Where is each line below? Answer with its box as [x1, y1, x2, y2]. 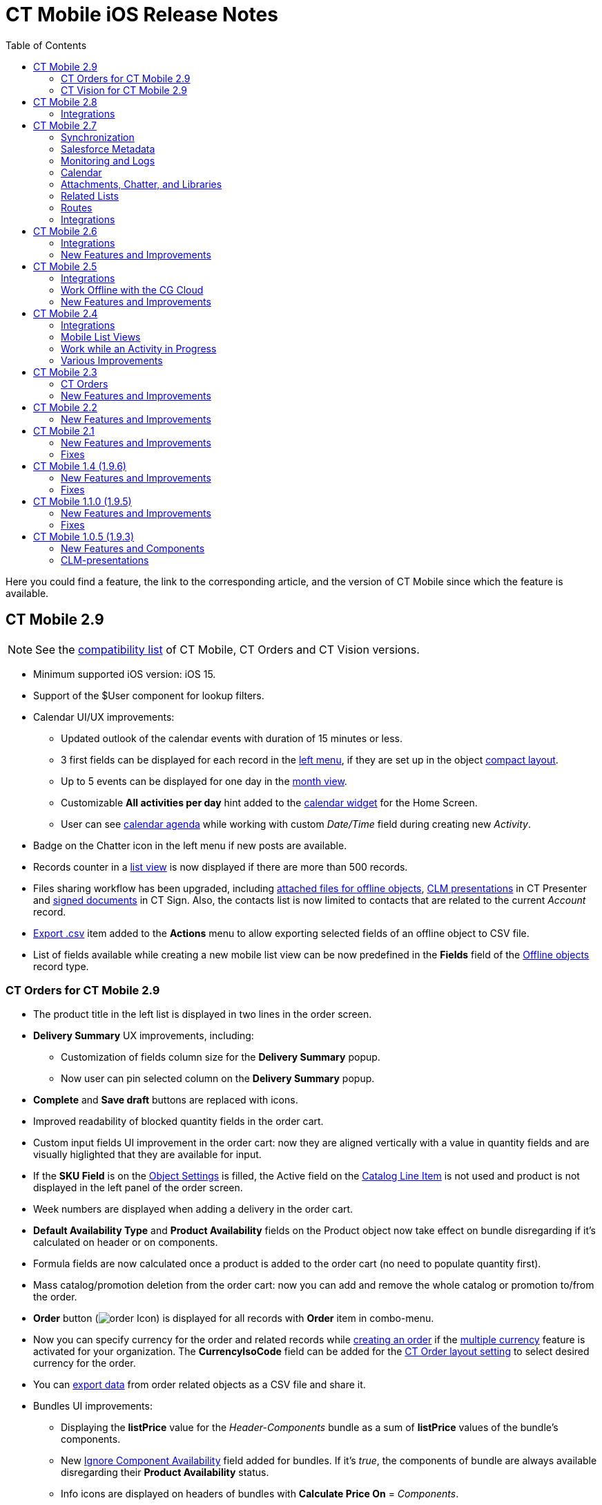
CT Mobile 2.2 [33, 401, 97, 413]
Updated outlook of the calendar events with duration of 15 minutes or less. [61, 732, 402, 744]
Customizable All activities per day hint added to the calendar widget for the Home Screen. [61, 796, 478, 808]
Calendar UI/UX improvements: [33, 710, 175, 723]
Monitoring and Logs [61, 154, 155, 167]
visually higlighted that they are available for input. [33, 1148, 262, 1161]
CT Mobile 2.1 [33, 424, 95, 437]
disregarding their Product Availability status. [61, 1466, 269, 1479]
